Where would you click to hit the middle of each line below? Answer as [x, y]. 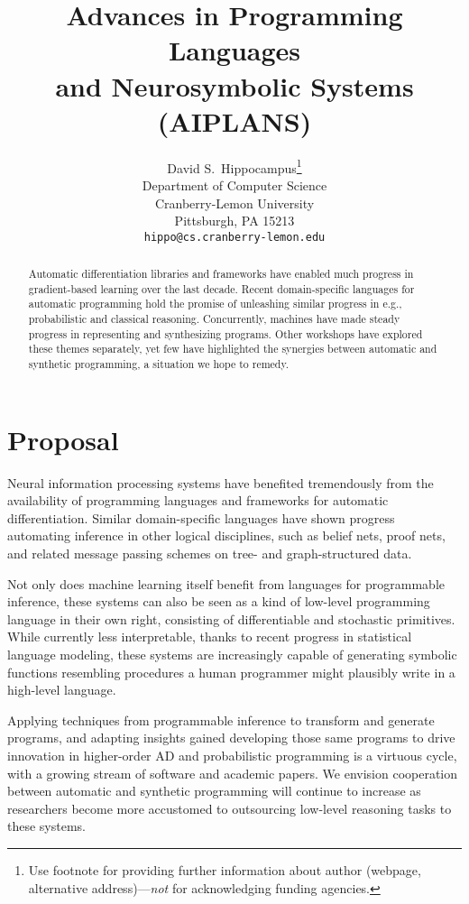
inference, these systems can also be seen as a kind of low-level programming [219, 601]
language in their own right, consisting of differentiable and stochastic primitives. [231, 618]
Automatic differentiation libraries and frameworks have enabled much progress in [221, 274]
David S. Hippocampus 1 [234, 166]
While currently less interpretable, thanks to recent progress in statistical [210, 636]
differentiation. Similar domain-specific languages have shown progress [201, 517]
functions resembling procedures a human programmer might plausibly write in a [231, 672]
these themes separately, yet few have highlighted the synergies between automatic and [233, 349]
